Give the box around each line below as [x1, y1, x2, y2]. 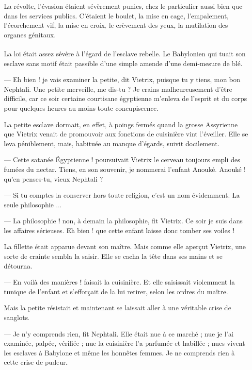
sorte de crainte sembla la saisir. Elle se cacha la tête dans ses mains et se [4, 251, 222, 261]
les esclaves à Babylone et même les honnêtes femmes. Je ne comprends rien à [4, 347, 235, 357]
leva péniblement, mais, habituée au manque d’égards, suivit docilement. [4, 138, 220, 148]
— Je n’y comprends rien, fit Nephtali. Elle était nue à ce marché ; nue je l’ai [4, 328, 234, 338]
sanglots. [4, 312, 30, 322]
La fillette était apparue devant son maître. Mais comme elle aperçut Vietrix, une [4, 241, 246, 252]
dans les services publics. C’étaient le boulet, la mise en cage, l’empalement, [4, 10, 229, 20]
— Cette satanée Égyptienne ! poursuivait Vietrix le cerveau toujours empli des [4, 154, 240, 165]
